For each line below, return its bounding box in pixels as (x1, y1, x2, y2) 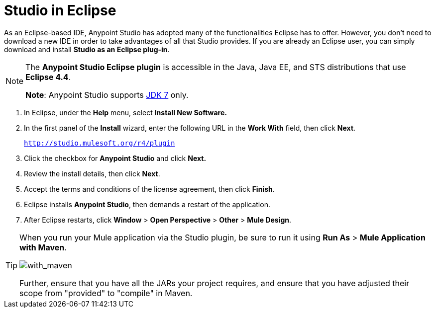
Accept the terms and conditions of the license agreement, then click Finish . (24, 184, 275, 193)
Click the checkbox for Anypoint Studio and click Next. (24, 154, 207, 162)
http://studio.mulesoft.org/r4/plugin (24, 139, 175, 147)
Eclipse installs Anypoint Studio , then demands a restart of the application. (24, 200, 270, 209)
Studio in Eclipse (4, 2, 116, 19)
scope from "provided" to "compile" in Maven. (19, 288, 193, 298)
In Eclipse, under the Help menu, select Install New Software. (24, 108, 227, 117)
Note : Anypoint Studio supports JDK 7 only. (25, 89, 189, 100)
